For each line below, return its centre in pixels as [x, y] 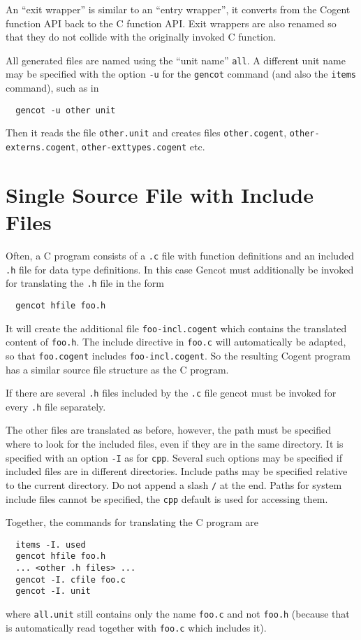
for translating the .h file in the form [85, 283]
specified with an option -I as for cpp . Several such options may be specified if [174, 457]
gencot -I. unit [53, 591]
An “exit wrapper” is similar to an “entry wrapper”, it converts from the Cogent [178, 9]
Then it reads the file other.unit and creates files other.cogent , [146, 133]
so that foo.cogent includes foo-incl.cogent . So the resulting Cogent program [178, 355]
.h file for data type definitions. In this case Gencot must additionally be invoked [180, 269]
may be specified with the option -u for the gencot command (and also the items [181, 74]
